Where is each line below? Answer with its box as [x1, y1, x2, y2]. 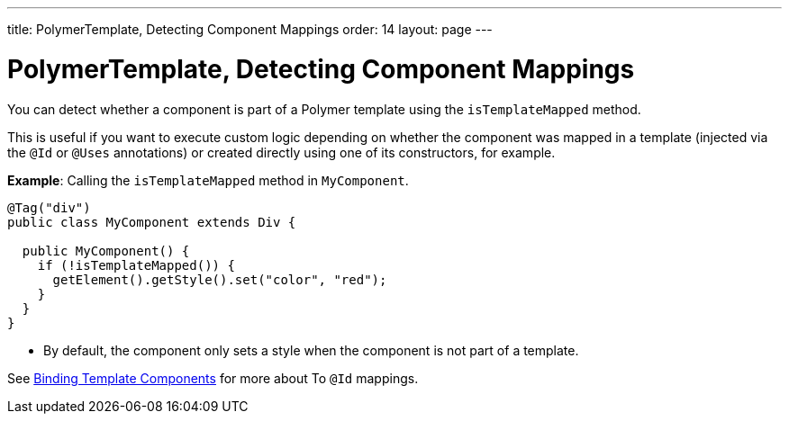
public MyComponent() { [22, 243, 190, 258]
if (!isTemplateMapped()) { [37, 257, 235, 273]
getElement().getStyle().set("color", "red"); [52, 272, 387, 287]
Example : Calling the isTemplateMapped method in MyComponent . [7, 172, 409, 188]
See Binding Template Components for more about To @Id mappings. [7, 370, 419, 386]
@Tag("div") [7, 200, 91, 215]
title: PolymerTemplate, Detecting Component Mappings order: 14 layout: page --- [7, 22, 493, 37]
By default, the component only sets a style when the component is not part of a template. [43, 342, 579, 358]
